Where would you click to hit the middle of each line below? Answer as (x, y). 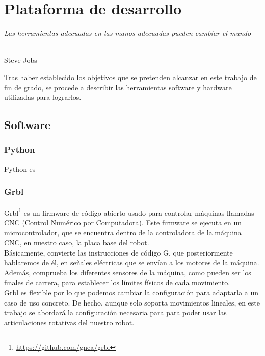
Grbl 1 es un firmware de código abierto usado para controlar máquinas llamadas (129, 212)
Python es (20, 169)
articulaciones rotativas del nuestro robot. (69, 322)
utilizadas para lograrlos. (43, 97)
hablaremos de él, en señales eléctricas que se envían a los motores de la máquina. (132, 262)
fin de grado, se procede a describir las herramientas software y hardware (118, 87)
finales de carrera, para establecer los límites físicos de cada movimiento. (117, 282)
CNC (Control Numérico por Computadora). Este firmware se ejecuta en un (123, 222)
